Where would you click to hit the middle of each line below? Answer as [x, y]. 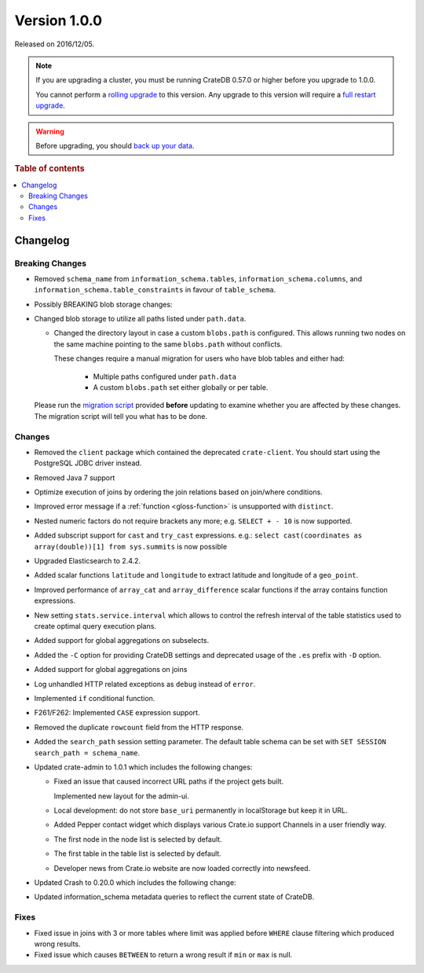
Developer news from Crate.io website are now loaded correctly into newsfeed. [182, 868]
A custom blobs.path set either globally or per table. [181, 387]
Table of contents [50, 169]
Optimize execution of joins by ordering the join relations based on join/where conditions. [179, 492]
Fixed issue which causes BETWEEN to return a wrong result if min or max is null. [163, 955]
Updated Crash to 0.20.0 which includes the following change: [135, 883]
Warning [50, 131]
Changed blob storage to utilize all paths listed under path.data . [140, 319]
